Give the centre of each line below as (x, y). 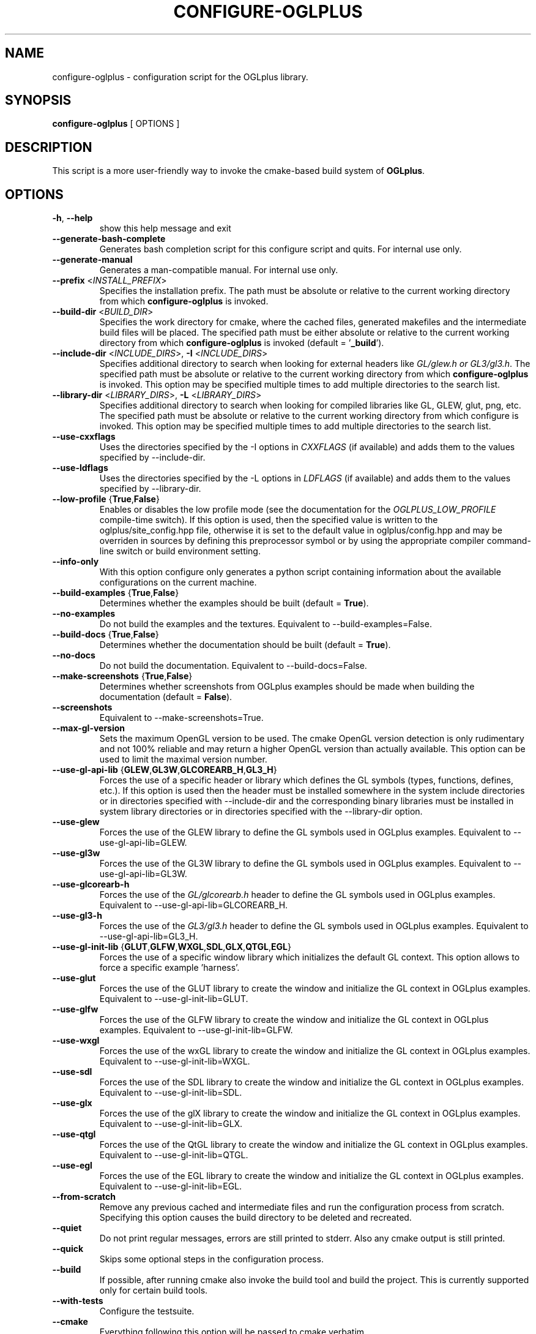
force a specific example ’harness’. (169, 968)
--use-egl (72, 1166)
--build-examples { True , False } (116, 593)
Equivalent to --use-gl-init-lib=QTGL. (174, 1155)
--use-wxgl (76, 1041)
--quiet (67, 1228)
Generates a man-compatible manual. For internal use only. (219, 270)
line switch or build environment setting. (180, 551)
